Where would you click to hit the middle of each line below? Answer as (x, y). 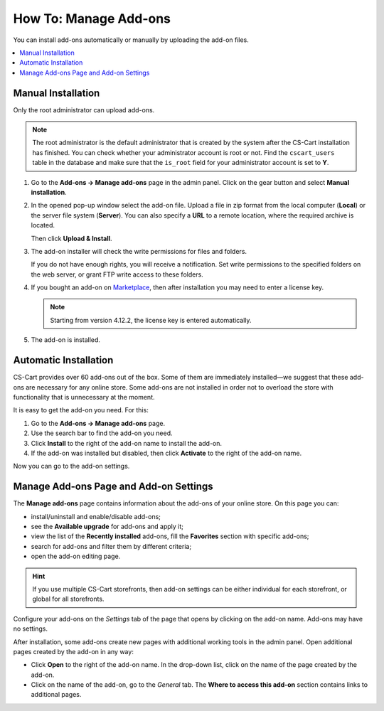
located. (43, 225)
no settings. (30, 629)
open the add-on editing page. (76, 556)
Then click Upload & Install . (72, 238)
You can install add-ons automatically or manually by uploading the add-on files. (131, 40)
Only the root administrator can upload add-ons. (84, 109)
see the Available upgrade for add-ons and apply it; (107, 526)
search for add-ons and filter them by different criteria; (111, 546)
